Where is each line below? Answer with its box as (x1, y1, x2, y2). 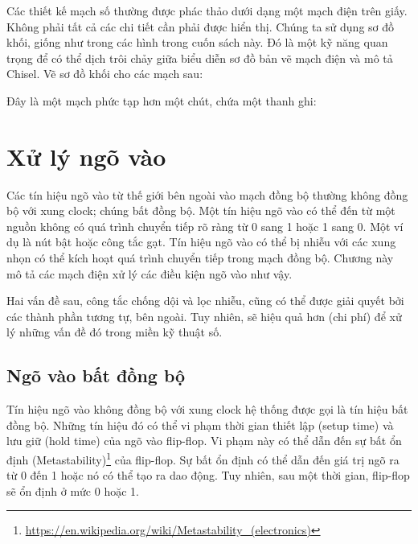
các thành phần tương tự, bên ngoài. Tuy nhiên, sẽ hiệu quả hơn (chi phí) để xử (6, 307, 402, 324)
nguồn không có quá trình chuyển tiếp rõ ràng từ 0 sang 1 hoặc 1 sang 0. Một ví (6, 217, 404, 234)
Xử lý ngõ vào (6, 139, 166, 172)
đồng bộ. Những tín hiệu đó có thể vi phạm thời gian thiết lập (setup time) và (6, 416, 394, 433)
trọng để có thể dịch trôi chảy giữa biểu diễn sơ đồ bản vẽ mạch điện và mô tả (6, 49, 393, 66)
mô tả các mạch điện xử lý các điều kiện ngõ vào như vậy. (6, 265, 293, 282)
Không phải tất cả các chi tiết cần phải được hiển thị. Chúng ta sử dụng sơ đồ (6, 18, 395, 35)
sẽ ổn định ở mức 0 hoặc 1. (6, 482, 139, 499)
